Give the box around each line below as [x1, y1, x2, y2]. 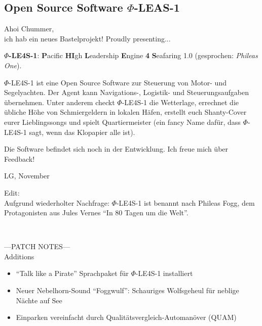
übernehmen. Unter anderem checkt [4, 97, 115, 107]
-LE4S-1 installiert [135, 268, 193, 278]
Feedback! [4, 153, 35, 164]
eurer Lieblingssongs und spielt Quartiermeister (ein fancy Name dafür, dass [4, 116, 241, 127]
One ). [4, 60, 22, 70]
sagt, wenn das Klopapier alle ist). [29, 126, 135, 137]
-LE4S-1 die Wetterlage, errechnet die [122, 97, 239, 107]
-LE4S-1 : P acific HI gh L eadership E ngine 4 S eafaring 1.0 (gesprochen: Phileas [9, 50, 258, 61]
